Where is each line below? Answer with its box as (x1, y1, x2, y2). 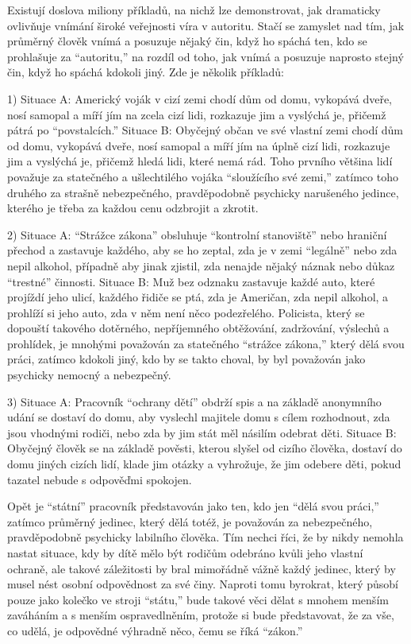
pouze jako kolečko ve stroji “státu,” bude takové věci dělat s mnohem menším (7, 591, 389, 607)
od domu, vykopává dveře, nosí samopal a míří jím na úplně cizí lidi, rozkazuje (7, 137, 390, 153)
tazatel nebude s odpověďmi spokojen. (7, 471, 192, 487)
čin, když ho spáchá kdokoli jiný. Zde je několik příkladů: (7, 64, 285, 80)
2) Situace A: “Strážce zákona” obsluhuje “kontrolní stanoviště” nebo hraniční (7, 226, 387, 242)
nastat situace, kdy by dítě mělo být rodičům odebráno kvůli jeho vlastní (7, 545, 363, 561)
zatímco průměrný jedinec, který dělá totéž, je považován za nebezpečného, (7, 513, 373, 530)
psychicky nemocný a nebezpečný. (7, 367, 171, 383)
